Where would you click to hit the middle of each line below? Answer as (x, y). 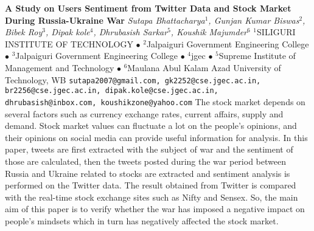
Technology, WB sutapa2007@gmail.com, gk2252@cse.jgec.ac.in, (133, 79)
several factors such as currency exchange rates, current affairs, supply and (144, 113)
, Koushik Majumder (209, 32)
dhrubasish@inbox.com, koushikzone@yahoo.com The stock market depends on (155, 101)
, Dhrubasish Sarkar (131, 32)
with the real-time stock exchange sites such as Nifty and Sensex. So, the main (152, 197)
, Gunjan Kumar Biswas (254, 20)
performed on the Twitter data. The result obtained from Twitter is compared (151, 185)
